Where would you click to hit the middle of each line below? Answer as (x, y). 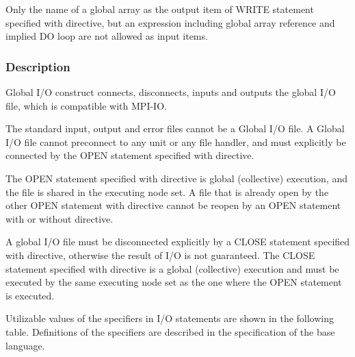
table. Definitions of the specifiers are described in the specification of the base (170, 331)
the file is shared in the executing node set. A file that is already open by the (167, 192)
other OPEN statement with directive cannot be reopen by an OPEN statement (173, 205)
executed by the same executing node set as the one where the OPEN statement (174, 282)
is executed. (30, 295)
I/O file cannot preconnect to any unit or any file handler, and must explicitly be (176, 141)
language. (25, 345)
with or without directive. (60, 218)
